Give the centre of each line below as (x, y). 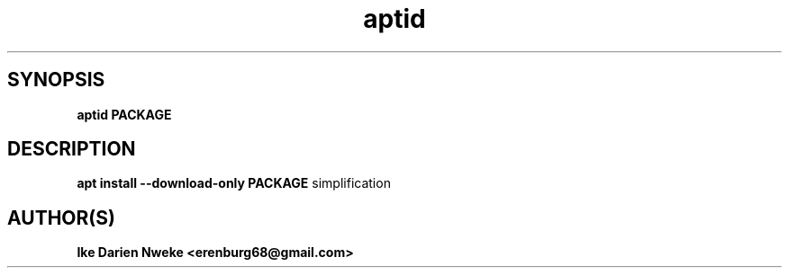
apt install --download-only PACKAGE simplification (234, 183)
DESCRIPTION (72, 149)
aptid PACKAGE (124, 114)
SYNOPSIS (56, 80)
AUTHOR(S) (61, 217)
